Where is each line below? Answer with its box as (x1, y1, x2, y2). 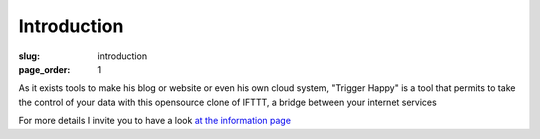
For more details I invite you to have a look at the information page (18, 115, 292, 127)
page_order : (18, 63, 71, 75)
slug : (18, 50, 40, 62)
